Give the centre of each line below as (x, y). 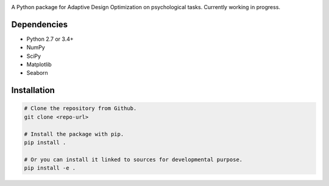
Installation (33, 90)
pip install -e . (50, 168)
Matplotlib (39, 64)
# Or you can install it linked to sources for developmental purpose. (133, 159)
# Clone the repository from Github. (80, 108)
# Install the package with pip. (74, 134)
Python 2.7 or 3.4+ (50, 39)
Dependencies (40, 24)
